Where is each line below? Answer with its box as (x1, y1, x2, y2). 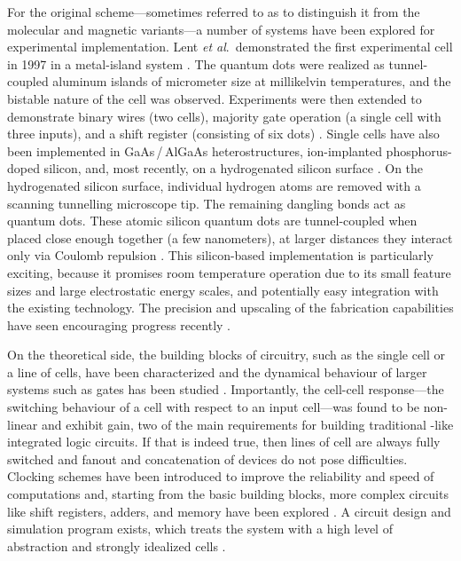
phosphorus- (386, 141, 452, 160)
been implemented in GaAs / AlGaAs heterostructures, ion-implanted (7, 141, 382, 160)
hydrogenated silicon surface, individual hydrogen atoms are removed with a (7, 176, 421, 194)
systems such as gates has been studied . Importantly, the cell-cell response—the (7, 380, 444, 399)
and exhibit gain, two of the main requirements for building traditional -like (41, 415, 454, 433)
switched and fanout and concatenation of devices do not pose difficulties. (7, 449, 408, 468)
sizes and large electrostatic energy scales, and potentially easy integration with (7, 280, 439, 299)
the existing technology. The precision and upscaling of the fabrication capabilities (7, 298, 454, 317)
